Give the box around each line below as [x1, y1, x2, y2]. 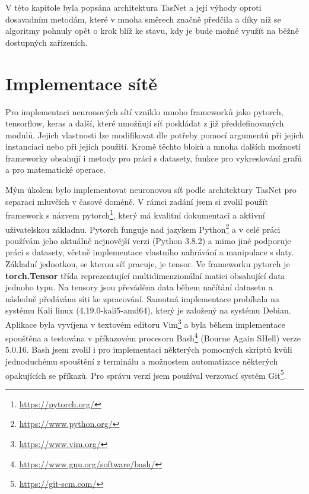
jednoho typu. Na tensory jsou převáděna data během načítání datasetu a [5, 281, 273, 293]
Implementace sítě [5, 71, 158, 95]
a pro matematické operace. [5, 163, 106, 176]
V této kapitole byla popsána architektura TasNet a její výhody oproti [5, 1, 262, 13]
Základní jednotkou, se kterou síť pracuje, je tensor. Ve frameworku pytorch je [5, 257, 290, 270]
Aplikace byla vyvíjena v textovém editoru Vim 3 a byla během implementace [5, 316, 285, 330]
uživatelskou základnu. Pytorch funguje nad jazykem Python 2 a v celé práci [5, 221, 281, 235]
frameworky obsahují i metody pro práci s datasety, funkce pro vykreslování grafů [5, 151, 302, 164]
